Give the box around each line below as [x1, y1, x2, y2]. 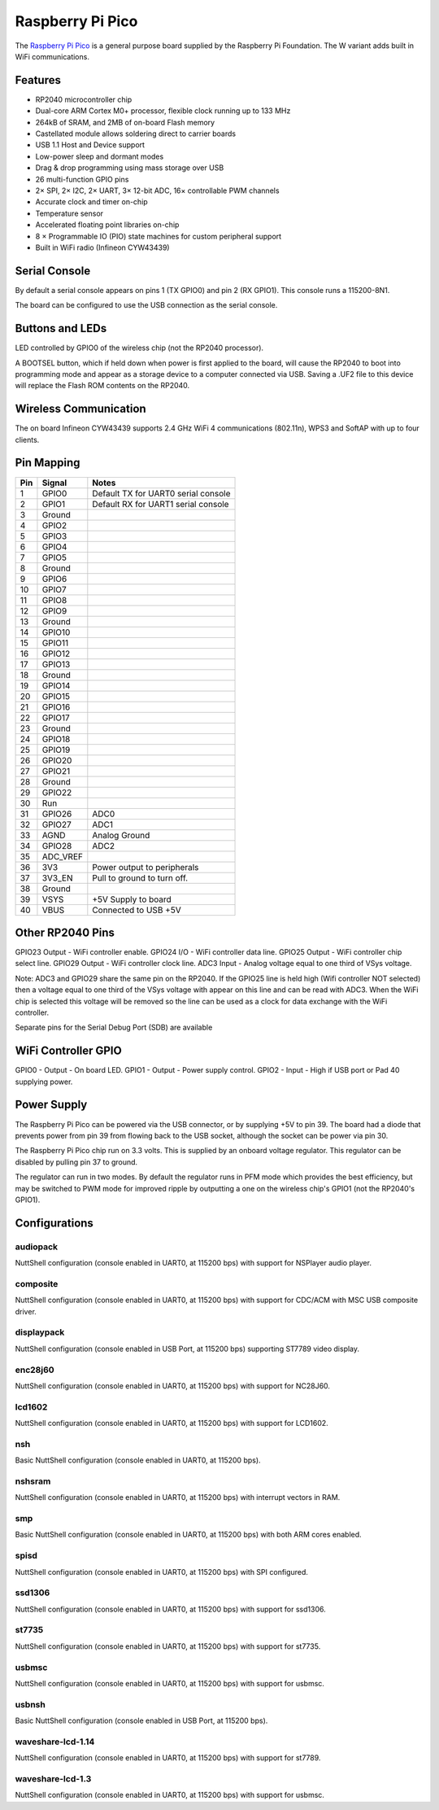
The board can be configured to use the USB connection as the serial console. [15, 300, 278, 310]
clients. [15, 435, 40, 444]
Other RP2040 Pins [15, 925, 115, 939]
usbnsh [15, 1699, 46, 1710]
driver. [15, 1306, 37, 1316]
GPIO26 [41, 808, 72, 820]
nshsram [15, 1476, 51, 1487]
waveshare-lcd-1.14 [15, 1736, 95, 1747]
